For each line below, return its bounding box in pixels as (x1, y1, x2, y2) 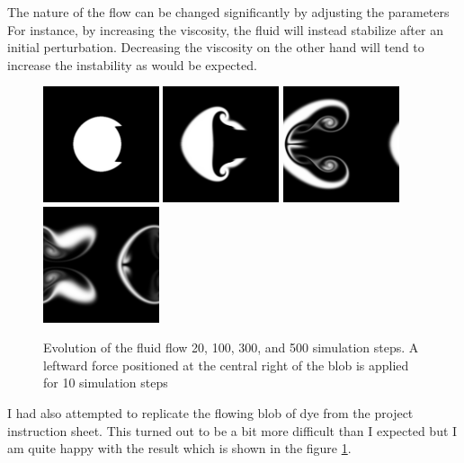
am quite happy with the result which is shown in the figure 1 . (7, 439, 352, 458)
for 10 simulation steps (43, 373, 168, 392)
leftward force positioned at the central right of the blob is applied (43, 355, 409, 374)
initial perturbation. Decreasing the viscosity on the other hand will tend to (7, 38, 424, 57)
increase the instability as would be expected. (7, 55, 257, 74)
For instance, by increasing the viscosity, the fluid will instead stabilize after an (7, 20, 443, 39)
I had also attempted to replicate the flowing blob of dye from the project (7, 403, 414, 422)
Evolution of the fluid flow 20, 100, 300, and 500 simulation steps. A (43, 338, 419, 357)
